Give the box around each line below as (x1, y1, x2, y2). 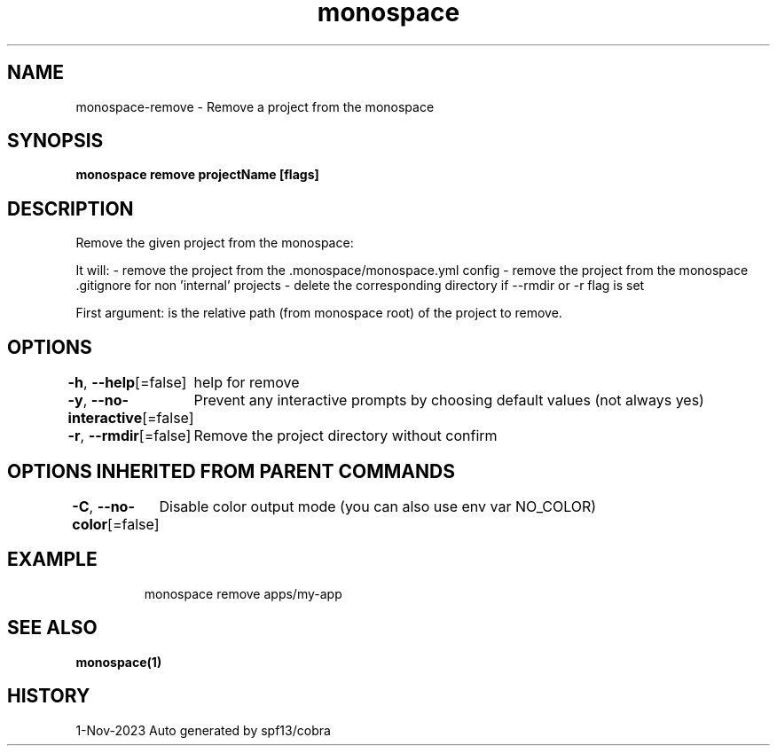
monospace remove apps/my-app (144, 585, 342, 601)
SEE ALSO (7, 616, 98, 639)
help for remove (193, 373, 300, 392)
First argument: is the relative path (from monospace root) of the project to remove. (75, 305, 562, 321)
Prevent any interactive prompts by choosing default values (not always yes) (193, 391, 704, 410)
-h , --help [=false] (67, 373, 187, 392)
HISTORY (7, 685, 90, 708)
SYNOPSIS (7, 129, 104, 153)
